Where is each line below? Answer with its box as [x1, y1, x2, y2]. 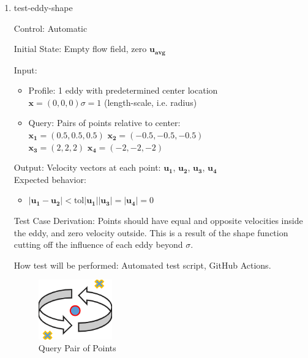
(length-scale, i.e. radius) [104, 95, 197, 108]
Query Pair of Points [38, 341, 116, 354]
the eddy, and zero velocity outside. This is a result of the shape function [13, 226, 288, 239]
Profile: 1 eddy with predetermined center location [28, 84, 218, 97]
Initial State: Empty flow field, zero [13, 42, 147, 55]
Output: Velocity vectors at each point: [13, 161, 161, 174]
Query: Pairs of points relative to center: [28, 116, 181, 129]
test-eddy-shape [13, 1, 73, 13]
